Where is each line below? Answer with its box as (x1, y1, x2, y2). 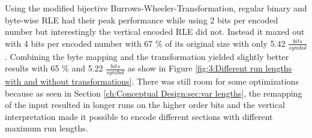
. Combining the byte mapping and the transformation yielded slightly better (5, 50, 289, 62)
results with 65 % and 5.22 (5, 62, 103, 74)
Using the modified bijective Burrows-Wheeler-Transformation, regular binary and (5, 2, 307, 14)
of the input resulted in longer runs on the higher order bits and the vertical (5, 98, 285, 111)
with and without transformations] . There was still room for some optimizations (5, 75, 299, 88)
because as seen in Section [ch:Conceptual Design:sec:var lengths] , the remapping (5, 86, 302, 99)
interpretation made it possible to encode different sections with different (5, 110, 273, 122)
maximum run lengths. (5, 122, 88, 134)
